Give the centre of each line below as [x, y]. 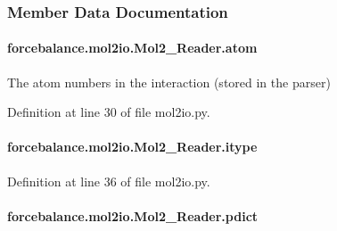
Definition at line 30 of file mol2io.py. [109, 112]
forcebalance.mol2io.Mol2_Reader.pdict [133, 215]
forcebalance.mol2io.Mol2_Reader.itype [132, 147]
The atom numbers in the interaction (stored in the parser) [169, 82]
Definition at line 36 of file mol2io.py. [109, 181]
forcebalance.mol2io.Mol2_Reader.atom [132, 48]
